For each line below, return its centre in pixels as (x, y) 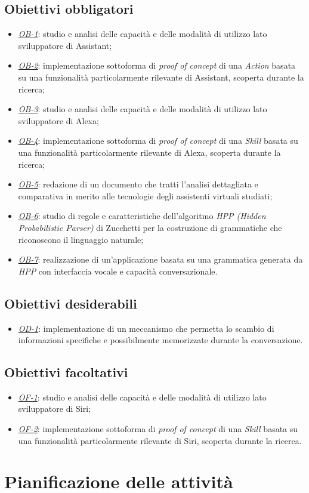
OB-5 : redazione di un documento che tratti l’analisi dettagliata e (138, 184)
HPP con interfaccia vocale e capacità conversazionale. (118, 271)
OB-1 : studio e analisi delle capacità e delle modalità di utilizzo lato (143, 34)
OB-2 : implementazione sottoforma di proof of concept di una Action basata (157, 65)
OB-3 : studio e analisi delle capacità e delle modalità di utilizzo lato (143, 109)
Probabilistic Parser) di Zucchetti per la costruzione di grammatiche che (150, 227)
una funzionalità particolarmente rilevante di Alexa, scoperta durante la (149, 152)
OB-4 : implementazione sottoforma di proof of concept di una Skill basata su (158, 141)
